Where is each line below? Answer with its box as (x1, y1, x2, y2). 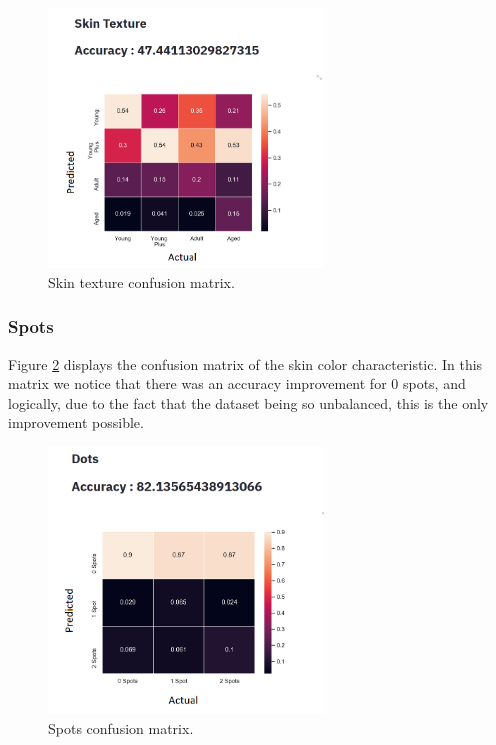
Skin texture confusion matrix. (48, 271, 235, 292)
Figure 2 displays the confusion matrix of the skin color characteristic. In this (8, 353, 483, 374)
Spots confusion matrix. (48, 717, 194, 738)
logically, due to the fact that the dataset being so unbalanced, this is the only (8, 392, 489, 413)
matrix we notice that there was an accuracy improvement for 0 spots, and (8, 373, 466, 394)
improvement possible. (8, 412, 144, 433)
